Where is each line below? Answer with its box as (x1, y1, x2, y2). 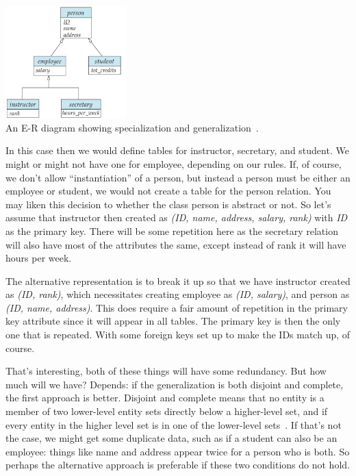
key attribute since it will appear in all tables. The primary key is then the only (5, 314, 341, 328)
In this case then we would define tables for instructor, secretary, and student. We (5, 143, 349, 158)
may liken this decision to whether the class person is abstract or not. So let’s (5, 197, 331, 211)
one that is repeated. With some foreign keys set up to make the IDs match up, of (5, 327, 351, 342)
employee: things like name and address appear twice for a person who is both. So (5, 444, 350, 458)
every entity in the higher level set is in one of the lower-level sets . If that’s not (5, 417, 342, 431)
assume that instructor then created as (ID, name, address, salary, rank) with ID (5, 210, 348, 225)
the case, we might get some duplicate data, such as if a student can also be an (5, 431, 338, 445)
